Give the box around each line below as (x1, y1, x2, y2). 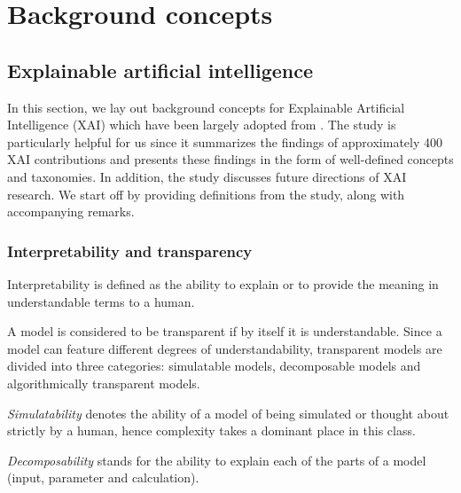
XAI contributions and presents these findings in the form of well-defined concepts (7, 150, 454, 168)
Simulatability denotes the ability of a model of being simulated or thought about (7, 403, 449, 422)
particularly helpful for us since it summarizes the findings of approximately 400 (7, 132, 443, 151)
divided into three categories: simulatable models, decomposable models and (7, 356, 421, 375)
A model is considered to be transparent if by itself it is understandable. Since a (7, 322, 442, 340)
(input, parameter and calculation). (7, 468, 199, 487)
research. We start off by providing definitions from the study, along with (7, 184, 405, 203)
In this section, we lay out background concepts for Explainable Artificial (7, 98, 405, 116)
